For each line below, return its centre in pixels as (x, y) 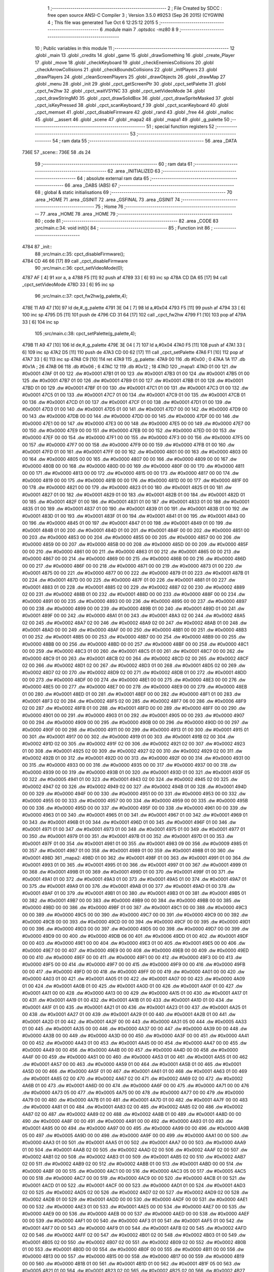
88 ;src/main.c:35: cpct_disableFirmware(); (80, 254)
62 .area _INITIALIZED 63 (134, 171)
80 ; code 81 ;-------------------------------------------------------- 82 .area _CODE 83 (127, 221)
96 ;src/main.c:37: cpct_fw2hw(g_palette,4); (81, 296)
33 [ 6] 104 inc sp (41, 322)
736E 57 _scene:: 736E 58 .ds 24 (56, 152)
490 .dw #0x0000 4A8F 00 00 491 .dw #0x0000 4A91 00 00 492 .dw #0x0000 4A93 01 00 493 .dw (127, 1121)
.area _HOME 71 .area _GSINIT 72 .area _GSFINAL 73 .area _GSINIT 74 (107, 199)
